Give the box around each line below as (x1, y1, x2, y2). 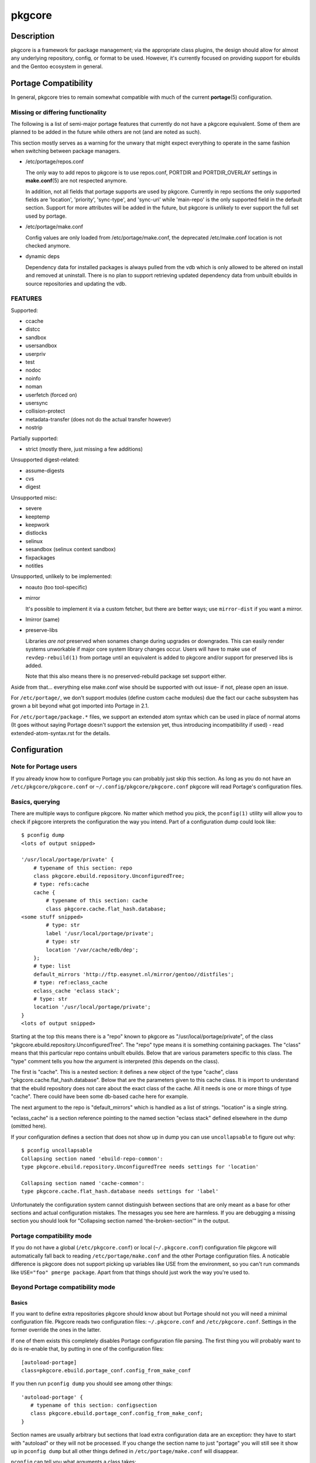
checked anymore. (25, 242, 71, 249)
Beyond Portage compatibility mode (11, 1283, 115, 1292)
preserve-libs (25, 627, 58, 634)
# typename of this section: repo (33, 864, 133, 871)
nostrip (25, 424, 43, 431)
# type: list (33, 963, 71, 970)
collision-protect (25, 407, 66, 415)
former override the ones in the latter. (11, 1326, 101, 1334)
